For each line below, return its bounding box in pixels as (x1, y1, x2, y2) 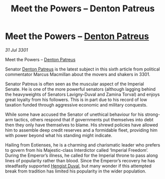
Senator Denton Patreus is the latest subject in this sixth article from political (5, 66, 160, 72)
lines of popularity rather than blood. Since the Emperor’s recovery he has (5, 157, 155, 163)
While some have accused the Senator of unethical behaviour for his (5, 111, 144, 117)
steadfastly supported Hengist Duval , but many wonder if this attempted (5, 163, 152, 169)
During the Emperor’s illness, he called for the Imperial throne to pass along (5, 152, 158, 158)
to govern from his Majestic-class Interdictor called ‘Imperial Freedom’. (5, 147, 149, 153)
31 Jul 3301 (5, 47, 28, 53)
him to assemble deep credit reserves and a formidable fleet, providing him (5, 127, 158, 133)
